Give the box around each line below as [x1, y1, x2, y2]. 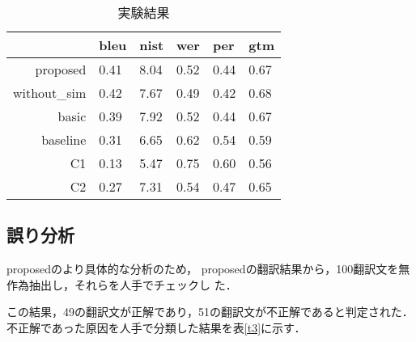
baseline [41, 130, 87, 149]
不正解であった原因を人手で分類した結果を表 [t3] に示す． [6, 319, 306, 336]
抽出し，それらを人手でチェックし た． [28, 276, 237, 293]
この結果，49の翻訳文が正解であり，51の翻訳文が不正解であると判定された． [6, 303, 414, 320]
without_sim [13, 83, 87, 102]
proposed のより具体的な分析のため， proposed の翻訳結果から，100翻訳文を [6, 260, 399, 277]
